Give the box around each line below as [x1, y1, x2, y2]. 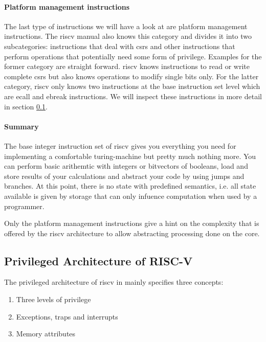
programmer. [4, 200, 45, 211]
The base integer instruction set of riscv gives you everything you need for [4, 140, 236, 151]
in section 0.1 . [4, 101, 48, 111]
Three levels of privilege [16, 294, 91, 305]
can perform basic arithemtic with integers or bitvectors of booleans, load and [4, 161, 248, 171]
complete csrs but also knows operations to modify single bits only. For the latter [4, 71, 259, 81]
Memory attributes [16, 328, 76, 339]
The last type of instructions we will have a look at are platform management [4, 20, 248, 31]
